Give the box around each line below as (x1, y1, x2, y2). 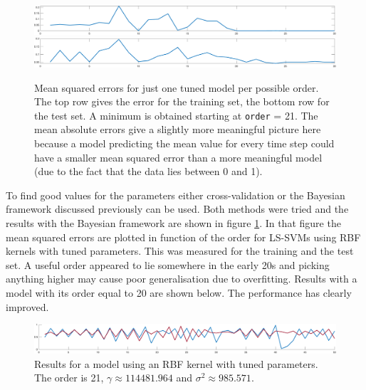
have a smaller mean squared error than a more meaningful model (34, 149, 323, 164)
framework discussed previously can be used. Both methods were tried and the (6, 201, 349, 216)
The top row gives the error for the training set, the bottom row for (34, 94, 330, 109)
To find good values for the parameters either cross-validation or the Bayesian (6, 187, 345, 202)
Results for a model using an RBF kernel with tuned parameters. (34, 356, 318, 371)
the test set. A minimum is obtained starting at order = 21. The (34, 107, 318, 122)
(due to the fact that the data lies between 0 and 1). (34, 164, 263, 179)
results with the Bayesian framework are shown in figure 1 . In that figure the (6, 215, 341, 230)
